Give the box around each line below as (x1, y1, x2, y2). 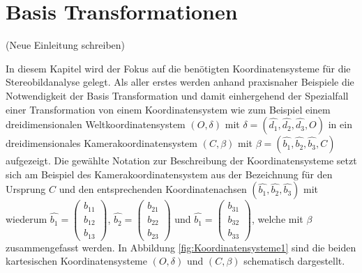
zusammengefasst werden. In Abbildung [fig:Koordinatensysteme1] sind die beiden (6, 240, 356, 254)
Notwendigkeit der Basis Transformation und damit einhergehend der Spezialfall (6, 88, 349, 102)
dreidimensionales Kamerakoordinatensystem (6, 136, 197, 150)
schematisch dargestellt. (243, 253, 345, 268)
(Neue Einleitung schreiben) (6, 38, 126, 52)
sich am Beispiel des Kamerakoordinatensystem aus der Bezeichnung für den (6, 166, 333, 181)
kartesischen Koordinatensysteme (6, 253, 147, 268)
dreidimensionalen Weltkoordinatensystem (6, 117, 186, 132)
